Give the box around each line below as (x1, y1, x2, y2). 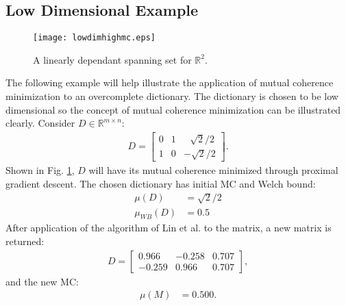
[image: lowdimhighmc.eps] (33, 33, 156, 43)
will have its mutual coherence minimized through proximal (88, 163, 338, 177)
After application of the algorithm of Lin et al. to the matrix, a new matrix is (5, 220, 332, 235)
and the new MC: (5, 274, 79, 288)
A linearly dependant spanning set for (33, 52, 192, 66)
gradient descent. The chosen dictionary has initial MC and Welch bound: (5, 177, 316, 191)
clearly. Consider (5, 116, 75, 130)
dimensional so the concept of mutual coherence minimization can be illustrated (5, 102, 341, 116)
